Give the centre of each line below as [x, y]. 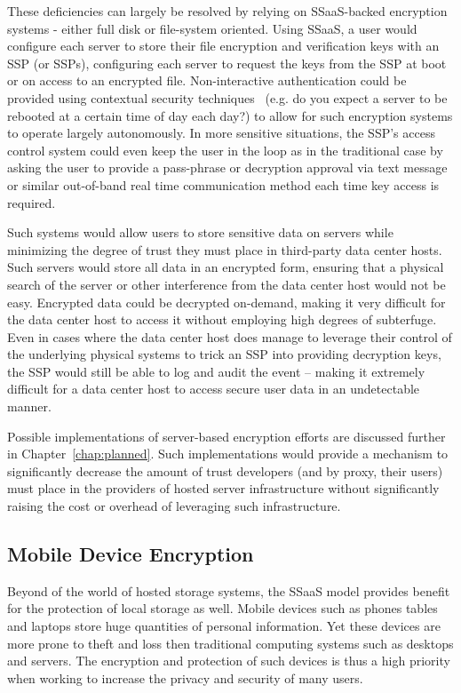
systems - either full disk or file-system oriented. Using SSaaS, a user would [212, 28]
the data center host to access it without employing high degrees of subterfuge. [222, 319]
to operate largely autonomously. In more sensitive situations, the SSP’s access [221, 133]
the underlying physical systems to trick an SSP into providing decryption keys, [224, 354]
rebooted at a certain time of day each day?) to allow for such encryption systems [230, 115]
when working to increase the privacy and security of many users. [185, 677]
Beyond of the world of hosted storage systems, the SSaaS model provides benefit [229, 590]
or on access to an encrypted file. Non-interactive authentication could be [207, 80]
